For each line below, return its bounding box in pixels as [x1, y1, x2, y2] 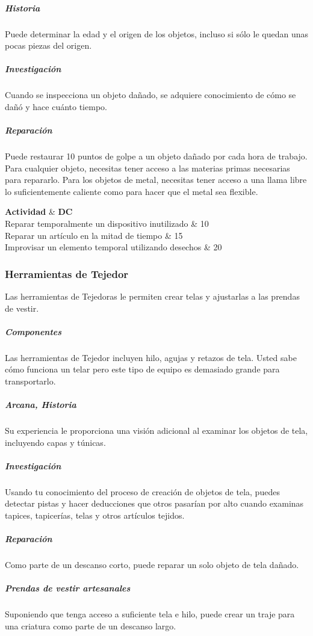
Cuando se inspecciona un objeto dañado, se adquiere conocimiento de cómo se [5, 88, 296, 101]
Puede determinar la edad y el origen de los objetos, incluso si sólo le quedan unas [5, 27, 308, 40]
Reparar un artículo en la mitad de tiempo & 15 [5, 229, 183, 241]
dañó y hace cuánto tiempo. [5, 100, 107, 113]
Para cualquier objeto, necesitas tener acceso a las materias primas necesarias [5, 161, 290, 174]
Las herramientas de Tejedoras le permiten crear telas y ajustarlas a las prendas [5, 290, 300, 303]
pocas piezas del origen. [5, 39, 92, 52]
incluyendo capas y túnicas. [5, 436, 106, 448]
